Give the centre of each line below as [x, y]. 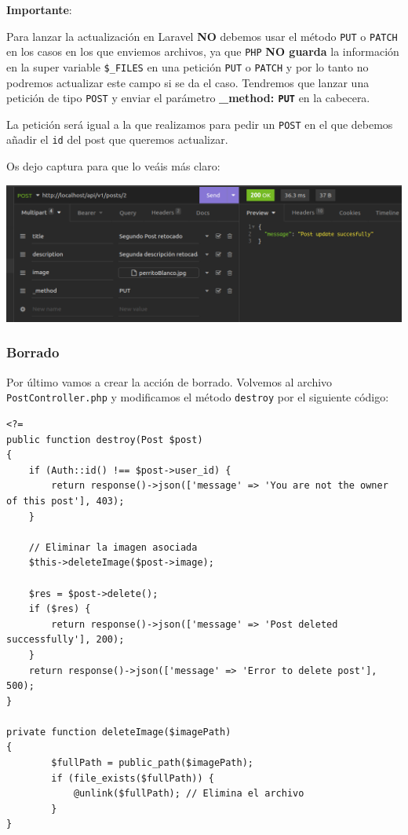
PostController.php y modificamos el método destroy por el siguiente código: [198, 397]
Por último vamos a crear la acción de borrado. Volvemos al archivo [169, 381]
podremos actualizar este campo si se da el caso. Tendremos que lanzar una [188, 82]
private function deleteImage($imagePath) [119, 732]
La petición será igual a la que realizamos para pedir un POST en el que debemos [200, 124]
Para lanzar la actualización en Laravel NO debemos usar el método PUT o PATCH [202, 36]
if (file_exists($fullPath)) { [133, 778]
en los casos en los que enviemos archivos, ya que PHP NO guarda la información [203, 51]
